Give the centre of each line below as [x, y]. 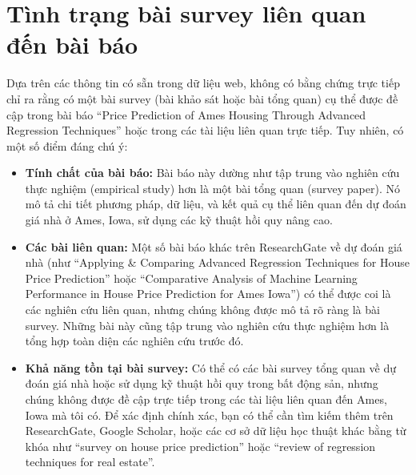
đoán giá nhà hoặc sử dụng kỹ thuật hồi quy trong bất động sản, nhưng [202, 383]
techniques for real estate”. [90, 462]
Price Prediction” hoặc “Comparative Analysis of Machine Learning [191, 278]
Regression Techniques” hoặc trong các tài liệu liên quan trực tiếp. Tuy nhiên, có [205, 130]
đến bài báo [72, 44]
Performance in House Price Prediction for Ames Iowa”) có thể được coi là [208, 294]
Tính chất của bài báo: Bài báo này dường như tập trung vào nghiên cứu [212, 173]
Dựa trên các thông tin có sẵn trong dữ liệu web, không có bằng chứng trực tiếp [203, 83]
